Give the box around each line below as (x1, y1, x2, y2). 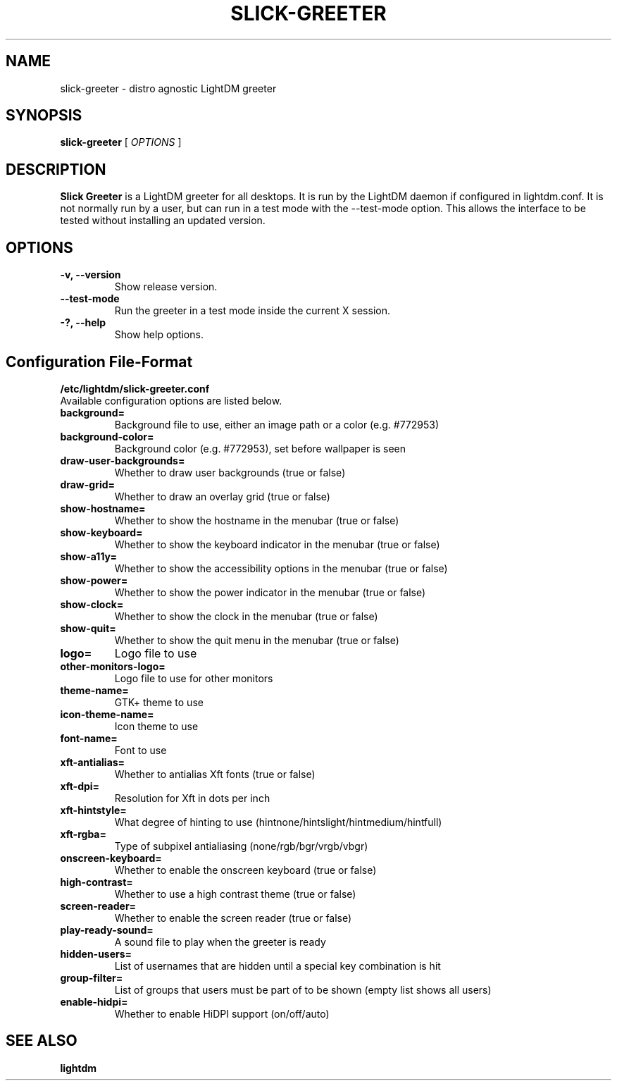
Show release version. (114, 280, 218, 293)
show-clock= (60, 598, 124, 610)
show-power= (60, 574, 128, 586)
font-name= (60, 732, 118, 744)
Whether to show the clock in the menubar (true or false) (114, 610, 378, 622)
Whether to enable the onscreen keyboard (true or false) (114, 863, 377, 876)
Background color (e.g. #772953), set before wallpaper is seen (114, 442, 406, 455)
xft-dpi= (60, 779, 100, 792)
